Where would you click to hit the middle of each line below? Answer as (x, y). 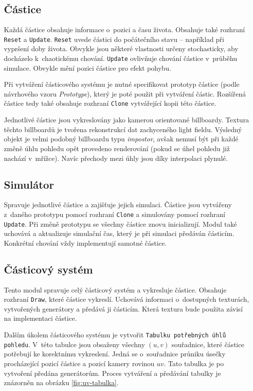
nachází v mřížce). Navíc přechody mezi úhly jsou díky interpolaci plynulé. (116, 158)
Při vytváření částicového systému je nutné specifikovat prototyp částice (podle (122, 84)
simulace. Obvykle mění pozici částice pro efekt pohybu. (88, 68)
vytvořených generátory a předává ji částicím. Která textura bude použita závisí (123, 308)
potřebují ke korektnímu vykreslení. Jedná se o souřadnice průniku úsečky (115, 354)
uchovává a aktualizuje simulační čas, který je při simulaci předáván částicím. (119, 233)
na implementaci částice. (40, 318)
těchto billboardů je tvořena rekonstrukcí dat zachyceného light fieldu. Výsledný (123, 129)
